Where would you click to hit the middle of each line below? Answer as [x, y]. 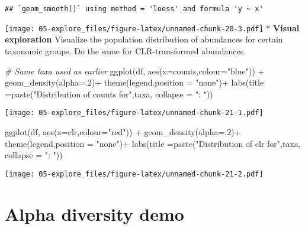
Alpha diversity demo [94, 213]
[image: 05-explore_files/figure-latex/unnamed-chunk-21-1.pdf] [134, 113]
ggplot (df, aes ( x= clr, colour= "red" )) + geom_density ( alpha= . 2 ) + [123, 131]
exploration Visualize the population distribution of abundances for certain [144, 39]
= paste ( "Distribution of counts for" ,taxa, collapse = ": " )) [109, 94]
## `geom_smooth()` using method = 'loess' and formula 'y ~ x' [134, 9]
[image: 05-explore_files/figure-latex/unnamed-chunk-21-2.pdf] [134, 174]
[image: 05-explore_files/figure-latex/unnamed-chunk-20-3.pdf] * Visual [152, 27]
